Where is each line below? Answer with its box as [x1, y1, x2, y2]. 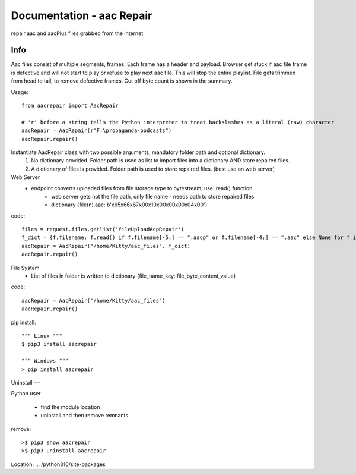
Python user [11, 390, 41, 397]
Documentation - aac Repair [11, 9, 152, 22]
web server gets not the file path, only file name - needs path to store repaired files [51, 193, 255, 200]
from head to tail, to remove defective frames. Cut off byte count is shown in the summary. [11, 77, 233, 84]
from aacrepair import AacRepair [21, 102, 119, 109]
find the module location [40, 403, 100, 410]
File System [11, 264, 40, 271]
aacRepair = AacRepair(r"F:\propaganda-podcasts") [21, 127, 172, 134]
